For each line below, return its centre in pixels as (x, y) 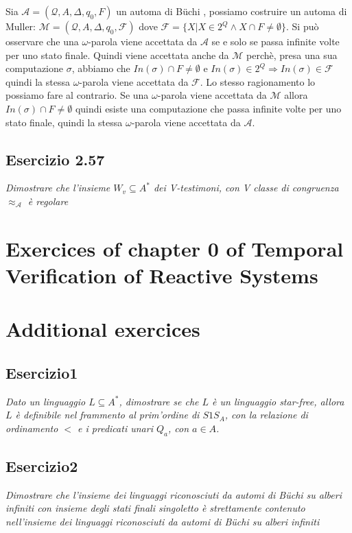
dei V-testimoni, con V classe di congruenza (246, 188)
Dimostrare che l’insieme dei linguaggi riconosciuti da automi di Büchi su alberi (174, 494)
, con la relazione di (266, 415)
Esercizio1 (42, 372)
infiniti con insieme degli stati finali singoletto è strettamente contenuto (155, 508)
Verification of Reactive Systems (162, 275)
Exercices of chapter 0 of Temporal (175, 248)
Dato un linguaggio (46, 401)
